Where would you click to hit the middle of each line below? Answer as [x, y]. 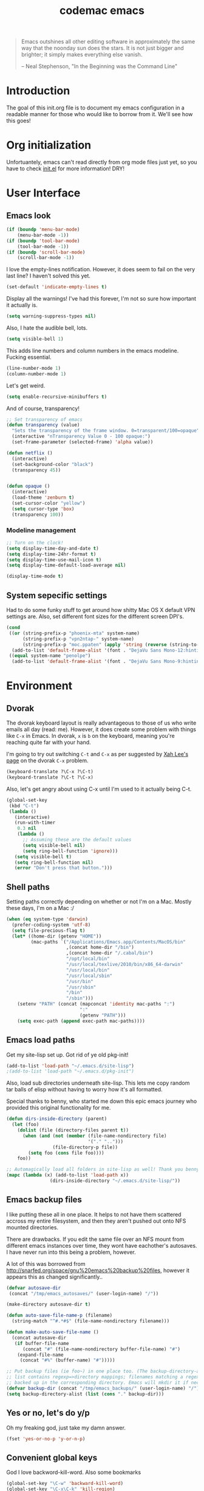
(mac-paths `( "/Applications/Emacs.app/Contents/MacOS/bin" [108, 942]
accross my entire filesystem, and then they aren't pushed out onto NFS [96, 1221]
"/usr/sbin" [81, 987]
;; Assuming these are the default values [77, 840]
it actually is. [22, 305]
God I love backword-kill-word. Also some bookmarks [74, 1472]
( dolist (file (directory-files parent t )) [73, 1130]
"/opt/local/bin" [88, 959]
